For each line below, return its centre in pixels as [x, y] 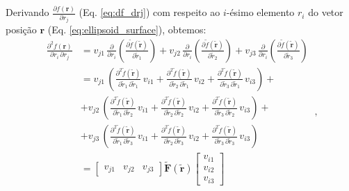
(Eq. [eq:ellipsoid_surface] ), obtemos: [127, 30]
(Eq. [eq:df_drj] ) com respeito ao [149, 12]
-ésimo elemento [260, 12]
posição [21, 30]
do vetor [326, 12]
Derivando [27, 12]
